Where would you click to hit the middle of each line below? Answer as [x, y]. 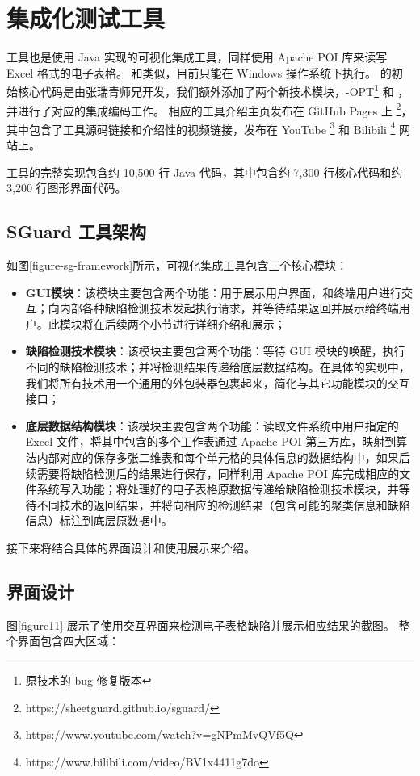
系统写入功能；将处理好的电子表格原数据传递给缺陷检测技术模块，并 [218, 489]
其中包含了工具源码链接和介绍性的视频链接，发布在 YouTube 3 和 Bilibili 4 [201, 128]
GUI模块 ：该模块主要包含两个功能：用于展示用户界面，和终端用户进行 [213, 292]
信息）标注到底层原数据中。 [99, 520]
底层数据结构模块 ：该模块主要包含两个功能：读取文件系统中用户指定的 [212, 425]
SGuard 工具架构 [76, 231]
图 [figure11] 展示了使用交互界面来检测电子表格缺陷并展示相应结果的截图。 [201, 625]
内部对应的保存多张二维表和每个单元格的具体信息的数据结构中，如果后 [223, 457]
